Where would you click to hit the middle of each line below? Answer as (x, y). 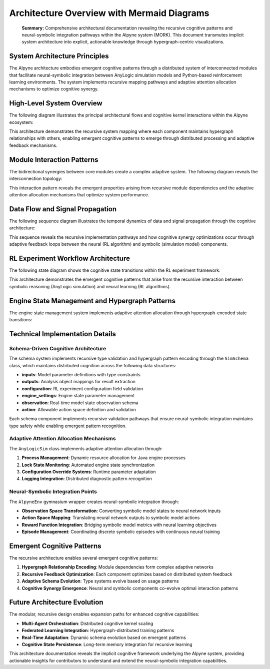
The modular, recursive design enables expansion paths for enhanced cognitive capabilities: (104, 614)
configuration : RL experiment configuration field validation (82, 388)
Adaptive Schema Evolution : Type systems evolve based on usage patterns (100, 581)
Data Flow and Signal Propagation (63, 209)
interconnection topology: (36, 179)
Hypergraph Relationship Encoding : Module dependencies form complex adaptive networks (117, 567)
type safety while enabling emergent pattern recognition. (68, 426)
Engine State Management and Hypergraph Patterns (92, 301)
